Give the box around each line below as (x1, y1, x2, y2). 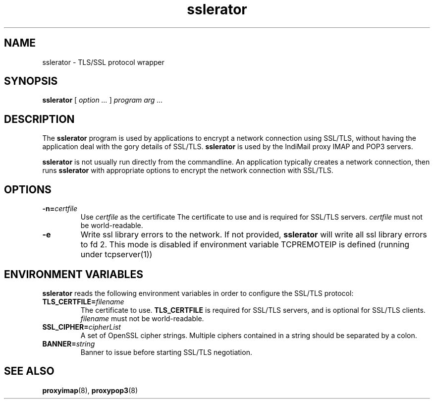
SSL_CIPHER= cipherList (42, 322, 121, 331)
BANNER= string (42, 339, 95, 348)
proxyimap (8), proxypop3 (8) (42, 386, 138, 395)
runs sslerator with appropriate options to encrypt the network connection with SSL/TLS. (42, 166, 333, 175)
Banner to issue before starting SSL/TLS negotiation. (80, 347, 252, 356)
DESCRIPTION (4, 113, 75, 125)
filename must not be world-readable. (80, 314, 204, 323)
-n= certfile (42, 204, 78, 213)
